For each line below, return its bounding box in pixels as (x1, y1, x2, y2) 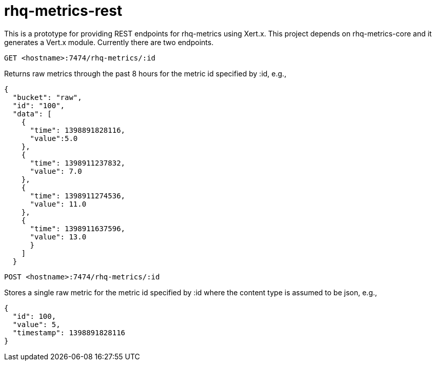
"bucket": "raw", (12, 93, 82, 102)
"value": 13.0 (30, 232, 87, 241)
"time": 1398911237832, (30, 158, 126, 167)
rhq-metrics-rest (4, 2, 123, 19)
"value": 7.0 (30, 167, 82, 175)
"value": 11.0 (30, 199, 87, 208)
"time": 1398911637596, (30, 224, 126, 233)
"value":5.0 (30, 134, 78, 143)
